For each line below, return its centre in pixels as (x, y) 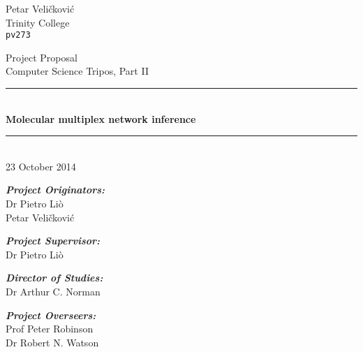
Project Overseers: (51, 315)
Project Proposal (42, 57)
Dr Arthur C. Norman (53, 291)
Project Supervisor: (53, 241)
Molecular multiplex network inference (101, 118)
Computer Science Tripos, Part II (77, 71)
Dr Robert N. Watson (52, 342)
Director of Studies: (54, 278)
